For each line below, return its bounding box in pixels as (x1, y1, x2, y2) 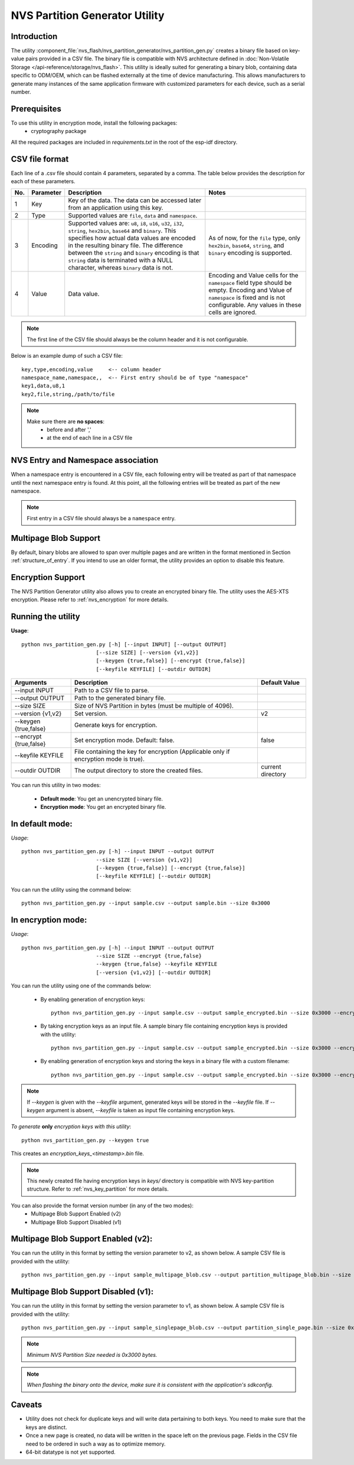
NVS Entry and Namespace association (11, 455, 159, 465)
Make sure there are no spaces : (27, 417, 104, 425)
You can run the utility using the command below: (11, 886, 132, 893)
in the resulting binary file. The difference (68, 241, 183, 249)
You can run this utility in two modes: (11, 782, 101, 789)
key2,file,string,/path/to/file (21, 391, 115, 397)
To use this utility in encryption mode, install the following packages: (11, 119, 178, 127)
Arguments (14, 679, 47, 687)
